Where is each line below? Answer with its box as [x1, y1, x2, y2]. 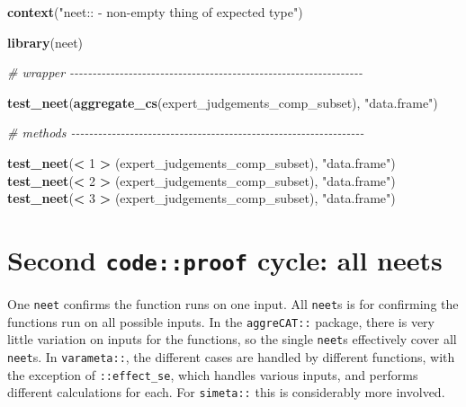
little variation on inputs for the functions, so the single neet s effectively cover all [7, 330, 457, 349]
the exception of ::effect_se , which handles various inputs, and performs [7, 365, 418, 384]
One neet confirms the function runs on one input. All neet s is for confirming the [7, 295, 459, 313]
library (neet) [7, 32, 84, 51]
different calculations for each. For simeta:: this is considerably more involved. [7, 383, 445, 402]
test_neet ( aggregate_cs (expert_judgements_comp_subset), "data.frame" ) [7, 93, 438, 111]
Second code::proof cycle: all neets [7, 241, 443, 278]
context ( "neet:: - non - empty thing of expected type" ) [7, 3, 303, 21]
